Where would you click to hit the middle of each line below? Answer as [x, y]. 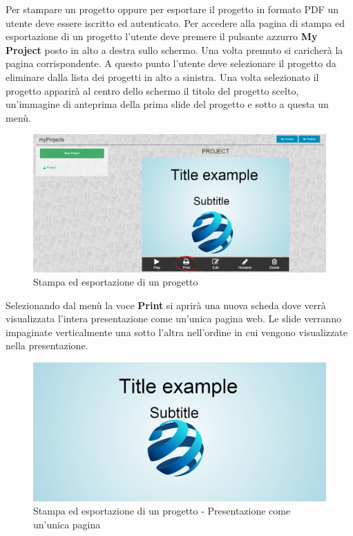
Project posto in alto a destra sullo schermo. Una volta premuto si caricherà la [174, 49]
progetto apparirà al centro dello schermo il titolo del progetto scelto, [152, 90]
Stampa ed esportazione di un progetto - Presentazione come [162, 511]
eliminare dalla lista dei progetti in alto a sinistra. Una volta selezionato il [162, 76]
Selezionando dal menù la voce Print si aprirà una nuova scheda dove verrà [166, 305]
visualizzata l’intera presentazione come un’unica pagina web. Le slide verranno [173, 318]
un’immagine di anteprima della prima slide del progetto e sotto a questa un [167, 104]
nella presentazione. [47, 345]
